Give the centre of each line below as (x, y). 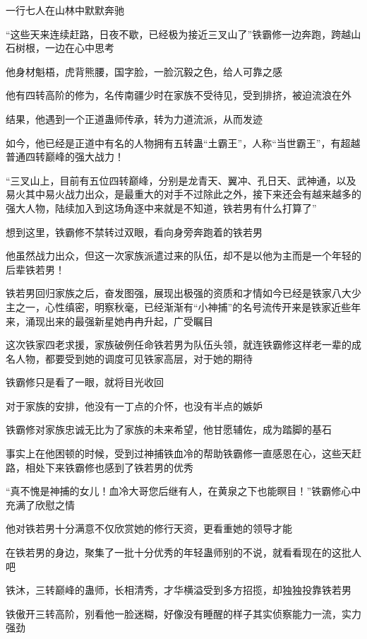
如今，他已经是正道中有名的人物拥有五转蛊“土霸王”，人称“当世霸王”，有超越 (183, 142)
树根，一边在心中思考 (65, 48)
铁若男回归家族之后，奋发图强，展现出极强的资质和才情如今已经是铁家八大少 (183, 293)
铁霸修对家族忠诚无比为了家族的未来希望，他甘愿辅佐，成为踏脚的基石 (169, 429)
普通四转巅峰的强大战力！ (65, 157)
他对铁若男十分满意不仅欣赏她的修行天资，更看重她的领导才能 (149, 528)
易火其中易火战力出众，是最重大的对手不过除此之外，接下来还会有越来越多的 (183, 194)
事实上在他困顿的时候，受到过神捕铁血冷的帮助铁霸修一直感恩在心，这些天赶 (183, 453)
